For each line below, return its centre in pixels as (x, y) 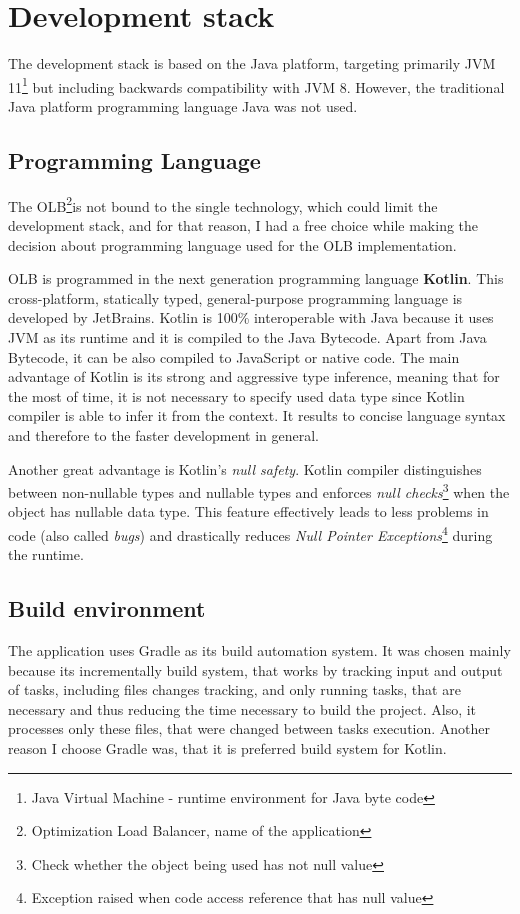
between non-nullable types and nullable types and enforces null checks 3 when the (259, 490)
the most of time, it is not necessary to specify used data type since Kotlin (236, 395)
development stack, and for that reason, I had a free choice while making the (243, 225)
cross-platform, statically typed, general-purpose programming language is (235, 297)
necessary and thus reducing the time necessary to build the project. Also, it (242, 708)
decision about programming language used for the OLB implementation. (232, 244)
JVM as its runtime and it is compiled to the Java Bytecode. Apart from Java (247, 336)
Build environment (107, 608)
